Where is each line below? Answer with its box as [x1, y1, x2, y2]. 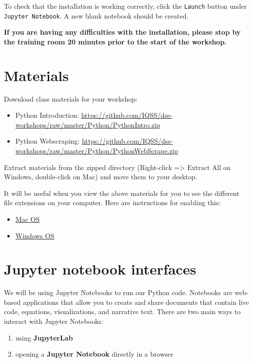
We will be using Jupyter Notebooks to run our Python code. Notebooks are [4, 287, 233, 298]
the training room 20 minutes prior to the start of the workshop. [4, 36, 227, 46]
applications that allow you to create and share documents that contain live [22, 297, 249, 307]
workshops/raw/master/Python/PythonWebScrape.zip [15, 146, 178, 155]
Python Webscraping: [15, 136, 80, 146]
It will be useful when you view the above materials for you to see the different [4, 188, 239, 198]
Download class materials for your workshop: [4, 93, 138, 104]
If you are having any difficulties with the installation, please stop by [4, 27, 241, 37]
